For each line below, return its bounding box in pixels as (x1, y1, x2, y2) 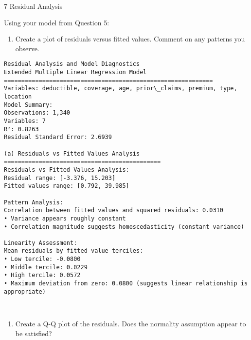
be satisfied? (15, 328, 52, 338)
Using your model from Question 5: (4, 17, 109, 27)
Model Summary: (4, 101, 53, 108)
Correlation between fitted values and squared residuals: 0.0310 (4, 207, 224, 214)
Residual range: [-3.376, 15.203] (4, 174, 116, 181)
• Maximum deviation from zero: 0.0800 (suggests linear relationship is (4, 280, 248, 287)
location (4, 93, 32, 100)
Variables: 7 (4, 117, 46, 124)
